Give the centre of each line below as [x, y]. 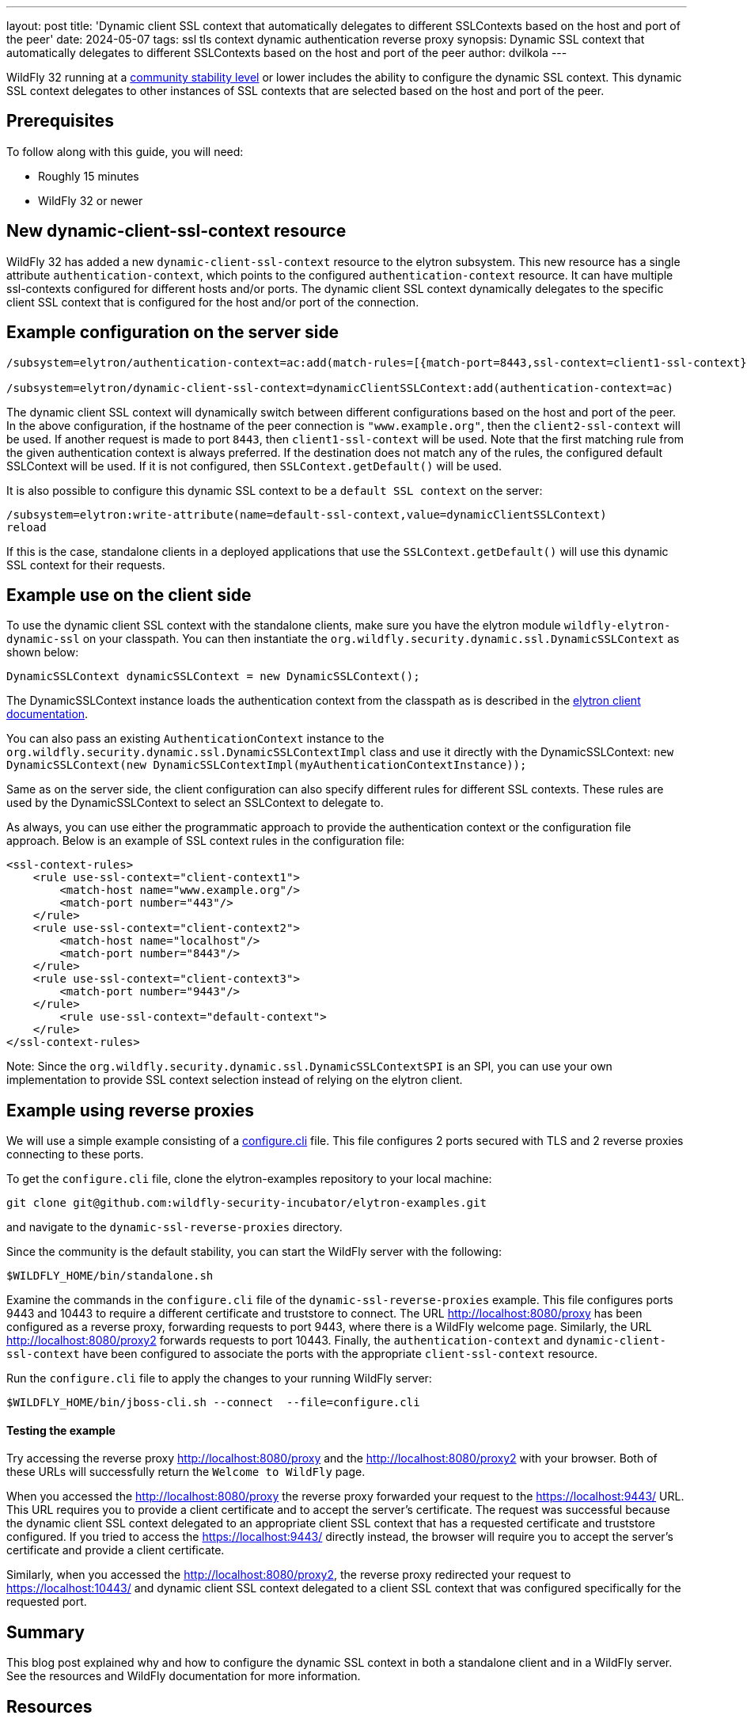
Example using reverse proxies [131, 1110]
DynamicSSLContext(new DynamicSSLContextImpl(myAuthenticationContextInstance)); [267, 765]
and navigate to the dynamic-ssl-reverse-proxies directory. [174, 1227]
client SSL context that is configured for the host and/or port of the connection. [213, 302]
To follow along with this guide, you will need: [125, 151]
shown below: [43, 652]
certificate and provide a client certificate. [116, 1550]
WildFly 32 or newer [91, 200]
